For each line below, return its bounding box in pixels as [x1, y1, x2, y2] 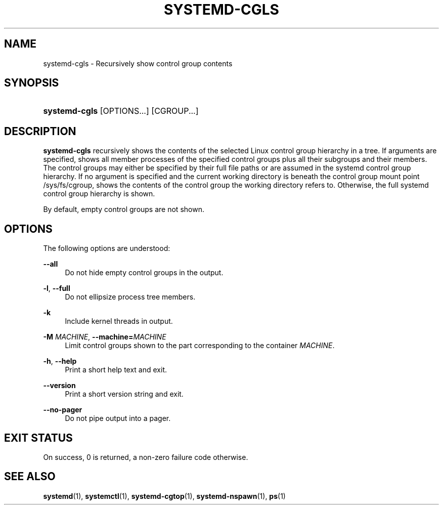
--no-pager [43, 405, 82, 414]
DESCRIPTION [4, 124, 76, 138]
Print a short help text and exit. [65, 365, 167, 374]
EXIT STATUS [4, 431, 73, 444]
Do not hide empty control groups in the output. [65, 268, 224, 277]
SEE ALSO [4, 470, 56, 483]
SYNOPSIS [4, 76, 59, 90]
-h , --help [43, 357, 77, 366]
